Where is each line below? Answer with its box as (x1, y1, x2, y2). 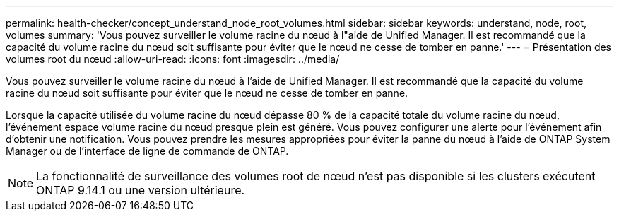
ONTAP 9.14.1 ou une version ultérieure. (36, 183, 245, 197)
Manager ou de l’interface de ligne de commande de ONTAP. (6, 145, 289, 157)
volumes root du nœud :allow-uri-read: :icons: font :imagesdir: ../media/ (6, 53, 340, 65)
